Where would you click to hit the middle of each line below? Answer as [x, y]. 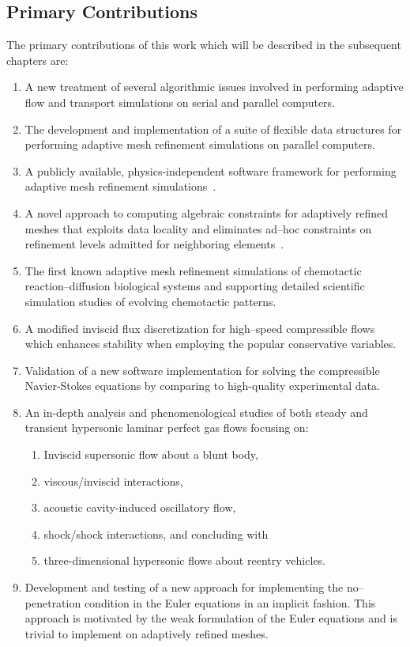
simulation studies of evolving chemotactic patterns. [150, 301]
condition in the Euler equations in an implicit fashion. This [230, 602]
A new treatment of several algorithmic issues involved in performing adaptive [214, 87]
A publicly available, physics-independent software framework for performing [211, 170]
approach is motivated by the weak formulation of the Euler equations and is [211, 618]
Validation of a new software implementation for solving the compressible [202, 370]
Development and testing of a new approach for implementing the [184, 587]
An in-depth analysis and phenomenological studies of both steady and [196, 412]
